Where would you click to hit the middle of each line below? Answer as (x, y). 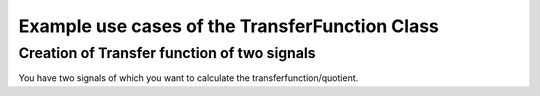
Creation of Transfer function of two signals (167, 53)
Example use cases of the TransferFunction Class (229, 26)
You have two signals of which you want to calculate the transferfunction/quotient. (188, 78)
